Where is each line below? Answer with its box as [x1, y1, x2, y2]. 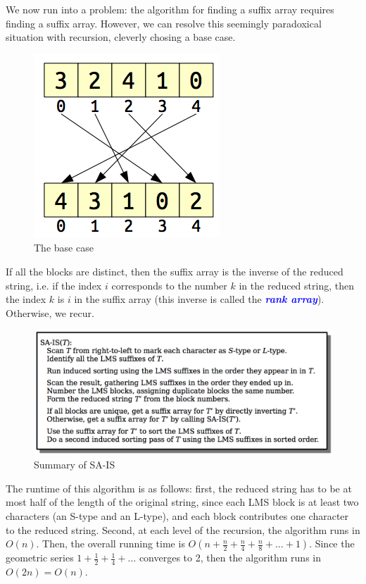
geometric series [6, 550, 74, 565]
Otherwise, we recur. [6, 305, 94, 320]
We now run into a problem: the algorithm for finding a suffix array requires [6, 2, 334, 16]
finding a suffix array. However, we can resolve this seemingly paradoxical [6, 15, 322, 30]
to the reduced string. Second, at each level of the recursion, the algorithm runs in [6, 522, 360, 537]
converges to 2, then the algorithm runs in [139, 550, 321, 565]
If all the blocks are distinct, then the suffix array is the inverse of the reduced [6, 263, 343, 278]
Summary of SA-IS [34, 457, 115, 472]
